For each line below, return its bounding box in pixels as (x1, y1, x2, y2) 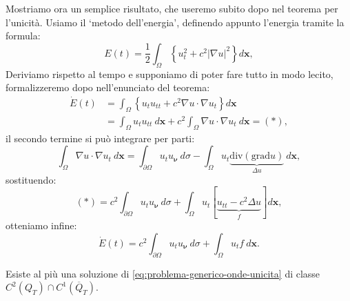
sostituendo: (6, 172, 56, 186)
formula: (6, 28, 41, 43)
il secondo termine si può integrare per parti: (6, 130, 195, 145)
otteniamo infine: (6, 218, 77, 233)
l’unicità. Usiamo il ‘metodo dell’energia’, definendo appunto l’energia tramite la (6, 14, 344, 29)
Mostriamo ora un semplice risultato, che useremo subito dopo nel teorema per (6, 1, 338, 15)
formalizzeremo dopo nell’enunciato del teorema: (6, 80, 210, 95)
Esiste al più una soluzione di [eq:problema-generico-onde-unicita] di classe (6, 266, 320, 280)
